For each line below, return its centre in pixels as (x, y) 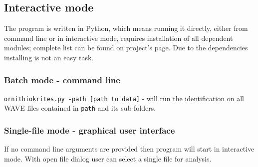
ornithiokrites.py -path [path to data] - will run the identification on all (124, 98)
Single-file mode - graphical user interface (90, 130)
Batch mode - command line (62, 80)
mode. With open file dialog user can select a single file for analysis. (108, 158)
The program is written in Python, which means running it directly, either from (126, 28)
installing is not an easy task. (49, 57)
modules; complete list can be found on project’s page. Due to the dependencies (126, 48)
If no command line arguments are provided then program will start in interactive (129, 149)
